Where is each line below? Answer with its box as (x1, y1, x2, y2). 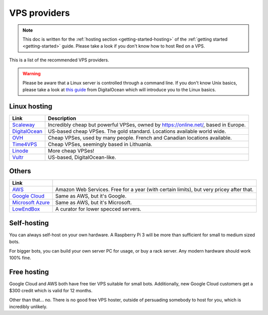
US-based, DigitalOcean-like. (48, 154, 116, 160)
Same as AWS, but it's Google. (55, 193, 127, 200)
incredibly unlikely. (9, 304, 48, 310)
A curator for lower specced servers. (55, 206, 141, 212)
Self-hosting (9, 218, 49, 227)
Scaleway (12, 121, 35, 128)
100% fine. (9, 255, 32, 261)
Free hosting (9, 267, 49, 276)
